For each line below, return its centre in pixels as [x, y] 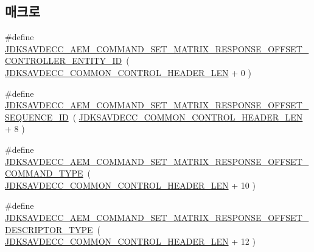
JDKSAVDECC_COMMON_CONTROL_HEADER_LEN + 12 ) [130, 241]
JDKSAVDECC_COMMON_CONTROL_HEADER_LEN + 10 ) [130, 185]
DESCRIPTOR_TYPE [49, 229]
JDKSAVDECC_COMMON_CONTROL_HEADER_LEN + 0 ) [128, 72]
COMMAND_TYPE [44, 173]
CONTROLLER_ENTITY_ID [64, 61]
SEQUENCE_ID [37, 117]
